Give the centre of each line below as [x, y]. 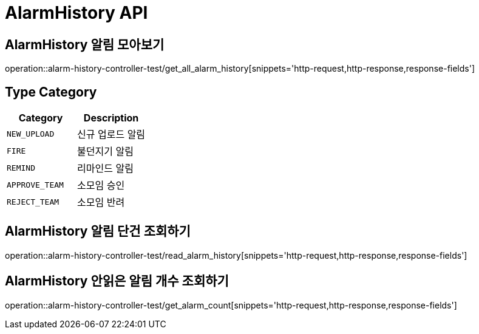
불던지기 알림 [105, 152]
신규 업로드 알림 [111, 135]
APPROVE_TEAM [35, 185]
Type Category [51, 92]
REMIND [21, 168]
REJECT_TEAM [33, 202]
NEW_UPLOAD [31, 134]
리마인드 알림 [105, 169]
